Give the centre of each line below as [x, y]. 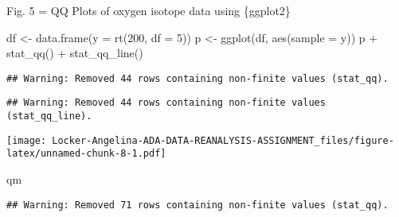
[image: [27, 140]
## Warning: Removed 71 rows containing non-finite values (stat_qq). [198, 205]
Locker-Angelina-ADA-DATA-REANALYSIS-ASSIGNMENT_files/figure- [223, 140]
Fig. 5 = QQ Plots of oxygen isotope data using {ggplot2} [149, 10]
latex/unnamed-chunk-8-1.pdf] [86, 154]
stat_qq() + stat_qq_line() [75, 53]
